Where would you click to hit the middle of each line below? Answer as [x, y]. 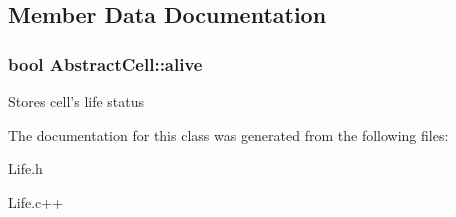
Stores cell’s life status [76, 101]
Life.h [25, 168]
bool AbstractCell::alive [105, 63]
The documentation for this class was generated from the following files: [228, 134]
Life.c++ [36, 201]
